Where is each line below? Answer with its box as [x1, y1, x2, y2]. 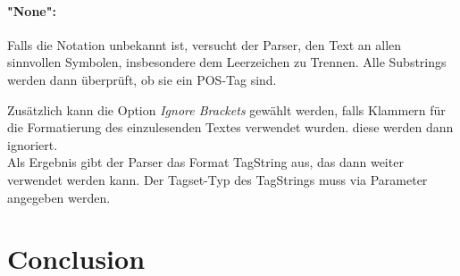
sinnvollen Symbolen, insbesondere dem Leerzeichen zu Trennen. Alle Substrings [7, 53, 447, 71]
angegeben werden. [7, 188, 111, 206]
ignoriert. [7, 135, 58, 154]
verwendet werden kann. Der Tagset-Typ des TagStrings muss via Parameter [7, 170, 428, 188]
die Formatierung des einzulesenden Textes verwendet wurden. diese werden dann [7, 118, 454, 137]
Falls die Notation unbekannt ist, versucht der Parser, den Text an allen [7, 35, 402, 54]
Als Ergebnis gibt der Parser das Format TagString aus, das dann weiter [7, 153, 404, 171]
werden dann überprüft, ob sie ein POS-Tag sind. [7, 70, 277, 88]
